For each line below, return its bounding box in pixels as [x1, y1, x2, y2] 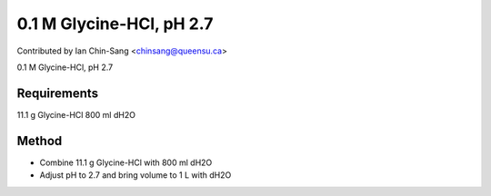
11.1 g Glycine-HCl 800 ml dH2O [16, 109, 136, 120]
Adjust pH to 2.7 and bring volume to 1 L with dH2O [39, 170, 232, 181]
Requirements [16, 85, 99, 101]
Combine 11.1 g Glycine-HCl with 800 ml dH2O [39, 157, 213, 168]
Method [16, 132, 63, 149]
